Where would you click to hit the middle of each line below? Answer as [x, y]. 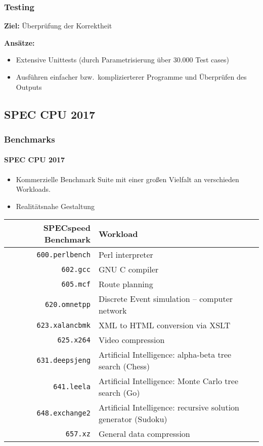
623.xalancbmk [63, 325]
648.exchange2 [63, 413]
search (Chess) [124, 366]
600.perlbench [63, 254]
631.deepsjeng [63, 361]
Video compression [131, 340]
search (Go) [119, 393]
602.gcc [76, 269]
